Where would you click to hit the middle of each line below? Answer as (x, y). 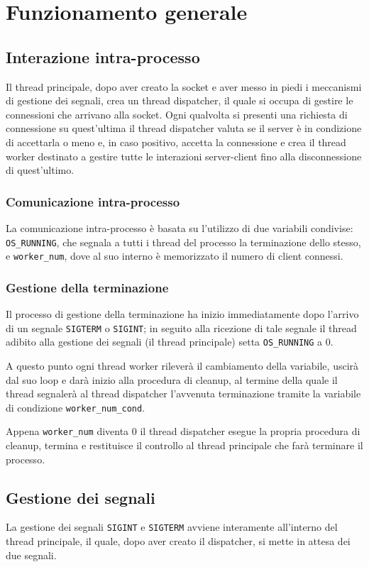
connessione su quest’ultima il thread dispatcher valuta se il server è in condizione (184, 128)
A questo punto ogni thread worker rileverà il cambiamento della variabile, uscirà (182, 365)
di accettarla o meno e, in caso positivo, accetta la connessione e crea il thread (176, 142)
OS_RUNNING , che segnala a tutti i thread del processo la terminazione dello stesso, (183, 242)
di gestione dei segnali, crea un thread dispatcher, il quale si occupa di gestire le (180, 100)
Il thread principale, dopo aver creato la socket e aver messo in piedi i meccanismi (184, 86)
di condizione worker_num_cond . (76, 407)
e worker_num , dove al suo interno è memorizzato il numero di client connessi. (175, 256)
